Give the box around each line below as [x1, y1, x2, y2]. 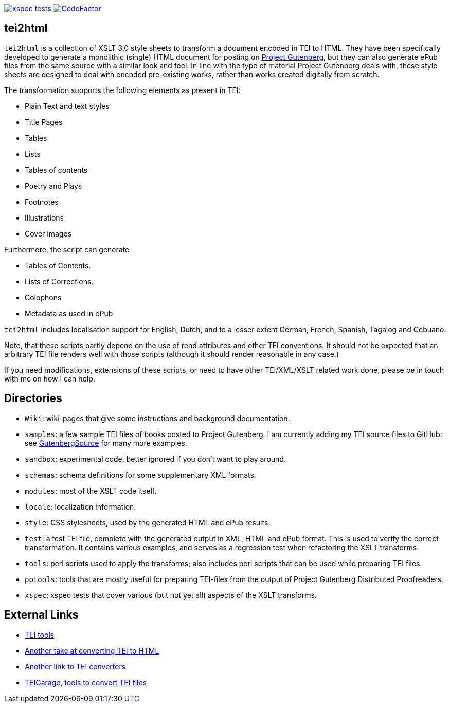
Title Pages [25, 117, 63, 126]
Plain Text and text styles [25, 101, 110, 111]
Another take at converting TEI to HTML [25, 646, 159, 655]
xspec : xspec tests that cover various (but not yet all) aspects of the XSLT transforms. [25, 590, 317, 600]
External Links [4, 608, 79, 622]
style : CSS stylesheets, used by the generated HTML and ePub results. [25, 518, 271, 527]
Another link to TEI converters [25, 662, 126, 671]
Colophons [25, 293, 62, 302]
